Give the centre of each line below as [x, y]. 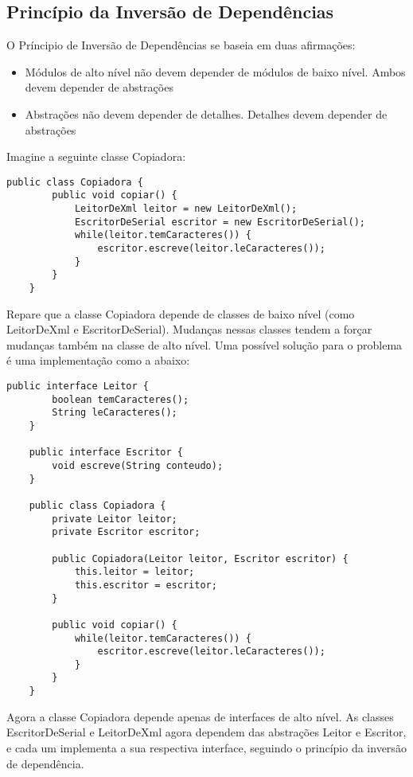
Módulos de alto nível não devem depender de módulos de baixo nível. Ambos [215, 71]
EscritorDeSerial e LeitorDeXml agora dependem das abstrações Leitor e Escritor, [206, 732]
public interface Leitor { [78, 387]
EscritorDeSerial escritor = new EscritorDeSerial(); [220, 222]
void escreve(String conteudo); [138, 465]
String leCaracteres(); [115, 413]
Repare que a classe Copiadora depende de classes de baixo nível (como [181, 313]
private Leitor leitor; [115, 519]
